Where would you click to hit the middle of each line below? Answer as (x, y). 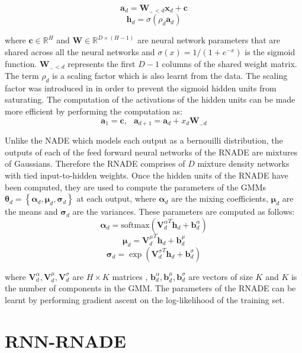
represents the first (102, 63)
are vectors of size (221, 276)
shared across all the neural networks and (80, 52)
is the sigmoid (270, 52)
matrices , (130, 276)
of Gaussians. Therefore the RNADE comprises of (95, 163)
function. (21, 63)
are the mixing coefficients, (220, 198)
